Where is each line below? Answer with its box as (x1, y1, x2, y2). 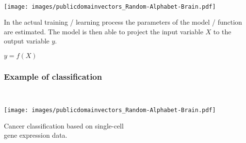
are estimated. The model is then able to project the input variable (4, 26, 203, 36)
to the (213, 26, 231, 36)
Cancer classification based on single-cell (4, 120, 124, 130)
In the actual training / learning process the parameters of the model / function (4, 17, 242, 27)
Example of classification (4, 70, 102, 82)
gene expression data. (4, 130, 67, 140)
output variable (4, 36, 49, 46)
